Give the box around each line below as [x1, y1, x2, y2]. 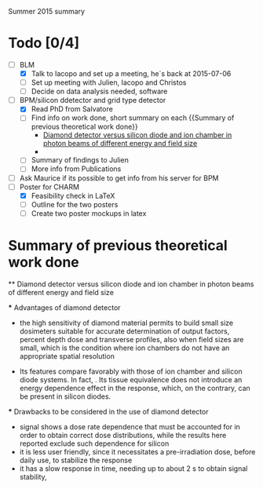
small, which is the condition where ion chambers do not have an [19, 343, 230, 352]
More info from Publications [31, 164, 122, 173]
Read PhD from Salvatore [31, 104, 114, 114]
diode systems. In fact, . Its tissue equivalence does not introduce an [19, 374, 243, 384]
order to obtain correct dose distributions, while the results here [19, 430, 227, 440]
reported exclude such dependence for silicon [19, 439, 170, 448]
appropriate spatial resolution [19, 351, 115, 360]
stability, [19, 472, 47, 481]
